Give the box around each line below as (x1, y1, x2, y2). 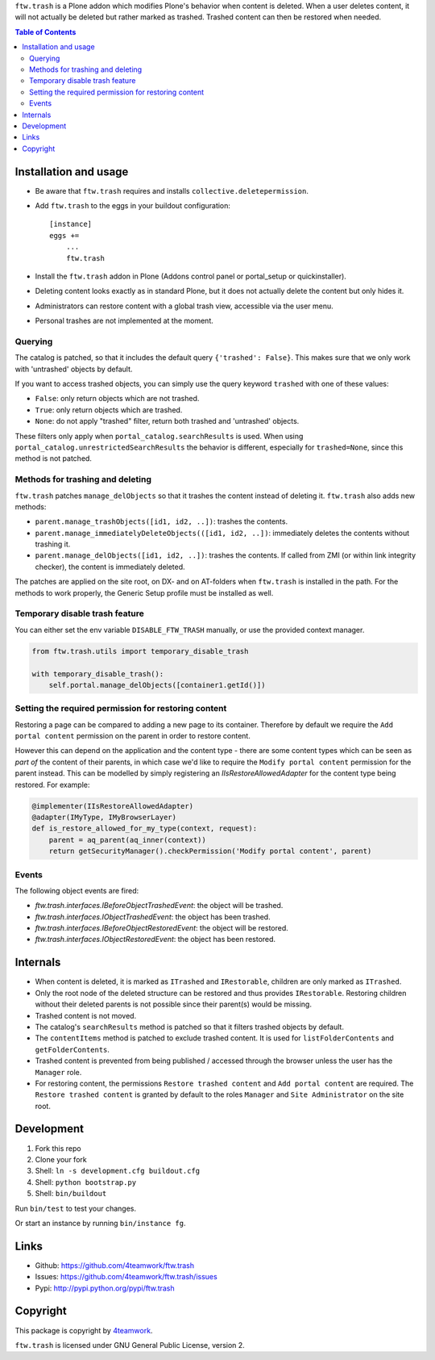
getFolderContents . (35, 1044, 110, 1054)
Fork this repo (35, 1143, 81, 1153)
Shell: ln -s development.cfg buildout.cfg (35, 1166, 201, 1176)
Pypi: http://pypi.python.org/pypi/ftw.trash (35, 1283, 175, 1293)
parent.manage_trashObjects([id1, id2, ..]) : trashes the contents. (35, 517, 288, 526)
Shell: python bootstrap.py (35, 1177, 137, 1186)
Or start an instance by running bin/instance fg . (14, 1218, 186, 1228)
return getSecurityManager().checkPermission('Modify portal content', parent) (48, 847, 372, 856)
